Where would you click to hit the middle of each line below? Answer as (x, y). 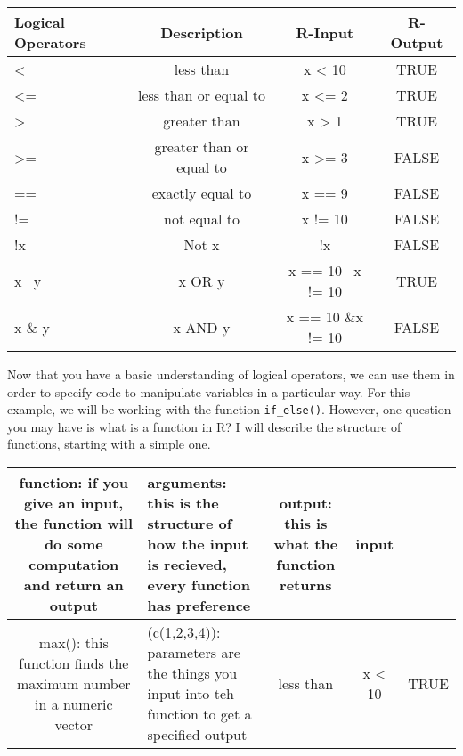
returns (306, 585)
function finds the (74, 663)
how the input (198, 544)
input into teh (191, 694)
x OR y (202, 280)
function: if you (74, 483)
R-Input (325, 32)
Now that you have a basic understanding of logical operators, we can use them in (231, 374)
